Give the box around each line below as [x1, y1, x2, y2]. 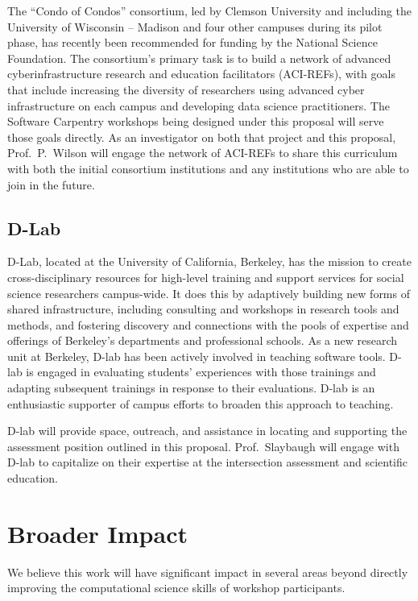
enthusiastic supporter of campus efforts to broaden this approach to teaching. [7, 395, 394, 412]
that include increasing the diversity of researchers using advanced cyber [7, 81, 365, 97]
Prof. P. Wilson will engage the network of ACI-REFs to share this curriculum [7, 144, 398, 161]
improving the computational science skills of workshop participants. [7, 579, 346, 596]
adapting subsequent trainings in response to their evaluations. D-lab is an [7, 379, 375, 396]
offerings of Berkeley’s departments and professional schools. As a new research [7, 332, 398, 349]
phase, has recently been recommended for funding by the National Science [7, 34, 378, 51]
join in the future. [7, 176, 95, 193]
